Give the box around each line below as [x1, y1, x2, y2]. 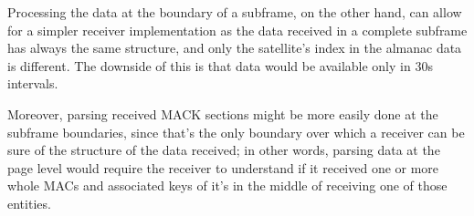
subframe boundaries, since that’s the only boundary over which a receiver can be [7, 122, 465, 141]
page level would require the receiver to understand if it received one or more [7, 158, 439, 177]
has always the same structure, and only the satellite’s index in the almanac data [7, 38, 462, 57]
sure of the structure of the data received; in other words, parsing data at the [7, 140, 440, 159]
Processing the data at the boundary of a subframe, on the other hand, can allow [7, 3, 462, 21]
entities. [7, 193, 51, 212]
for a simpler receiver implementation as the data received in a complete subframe [7, 20, 468, 39]
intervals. [7, 74, 58, 93]
